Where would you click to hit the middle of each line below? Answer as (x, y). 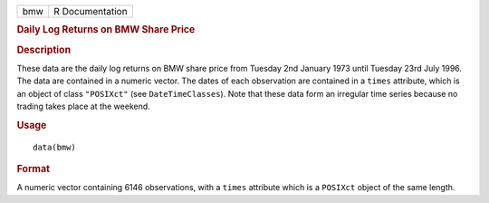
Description (44, 50)
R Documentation (91, 11)
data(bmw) (54, 147)
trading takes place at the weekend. (84, 106)
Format (33, 169)
